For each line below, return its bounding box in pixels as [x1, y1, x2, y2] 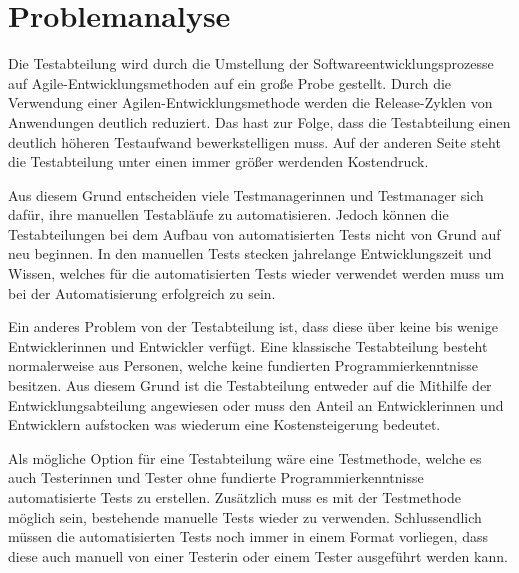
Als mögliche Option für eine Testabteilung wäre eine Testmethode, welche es [8, 447, 482, 468]
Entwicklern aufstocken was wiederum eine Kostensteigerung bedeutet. [8, 414, 441, 435]
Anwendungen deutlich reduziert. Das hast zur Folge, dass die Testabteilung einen [8, 111, 511, 132]
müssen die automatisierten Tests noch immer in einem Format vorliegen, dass [8, 526, 488, 547]
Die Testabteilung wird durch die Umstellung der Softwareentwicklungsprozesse [8, 53, 494, 74]
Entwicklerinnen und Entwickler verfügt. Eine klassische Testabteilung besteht [8, 335, 488, 356]
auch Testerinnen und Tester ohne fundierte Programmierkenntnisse [8, 467, 424, 488]
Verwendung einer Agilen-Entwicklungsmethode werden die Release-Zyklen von [8, 92, 493, 113]
